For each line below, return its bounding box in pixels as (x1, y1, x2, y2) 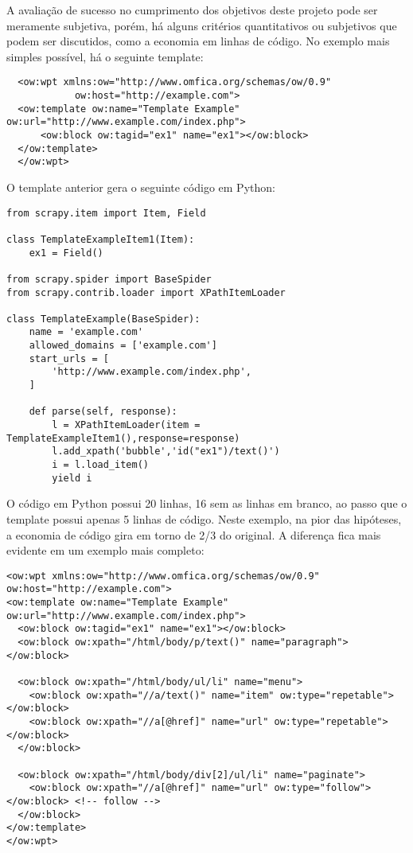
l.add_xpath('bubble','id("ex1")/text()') (52, 446, 280, 458)
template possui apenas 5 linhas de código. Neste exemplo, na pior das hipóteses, (6, 510, 402, 527)
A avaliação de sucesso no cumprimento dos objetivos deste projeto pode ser (6, 2, 378, 18)
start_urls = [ (29, 352, 109, 364)
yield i (52, 472, 92, 484)
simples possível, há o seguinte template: (6, 48, 204, 64)
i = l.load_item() (52, 459, 149, 471)
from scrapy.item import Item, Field (6, 207, 206, 219)
